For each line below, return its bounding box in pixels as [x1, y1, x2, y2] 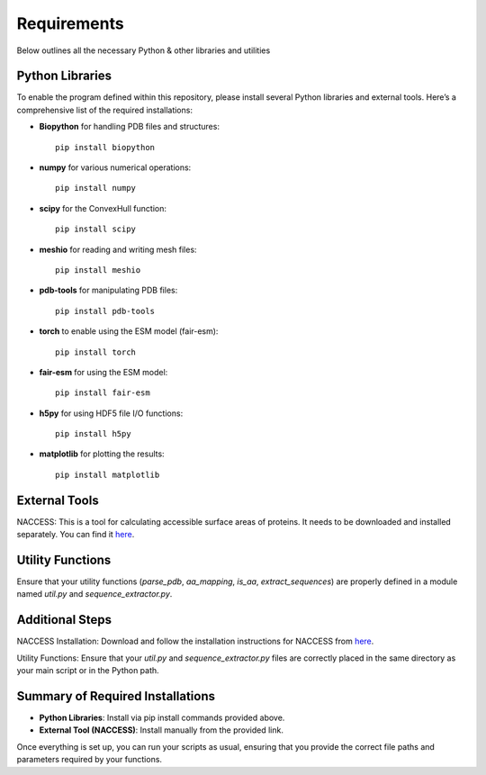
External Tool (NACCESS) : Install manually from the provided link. [39, 725, 283, 735]
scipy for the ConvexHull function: [39, 203, 166, 213]
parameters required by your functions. [16, 754, 162, 765]
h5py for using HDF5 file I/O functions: [39, 408, 184, 419]
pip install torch [55, 347, 137, 357]
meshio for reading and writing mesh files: [39, 244, 197, 255]
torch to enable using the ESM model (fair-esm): [39, 326, 219, 337]
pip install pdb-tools [55, 306, 156, 316]
